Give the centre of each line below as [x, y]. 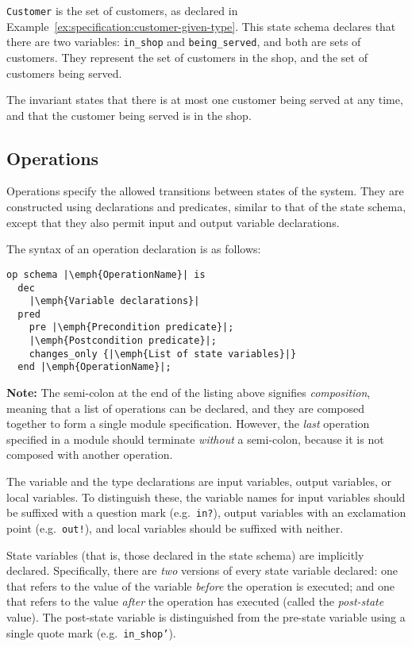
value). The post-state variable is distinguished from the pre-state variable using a [206, 616]
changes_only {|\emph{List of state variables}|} [163, 354]
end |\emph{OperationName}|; [94, 367]
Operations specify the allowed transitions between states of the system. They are [205, 191]
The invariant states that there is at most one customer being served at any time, [205, 100]
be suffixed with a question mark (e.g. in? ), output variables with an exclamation [206, 512]
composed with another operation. [90, 454]
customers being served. [64, 73]
